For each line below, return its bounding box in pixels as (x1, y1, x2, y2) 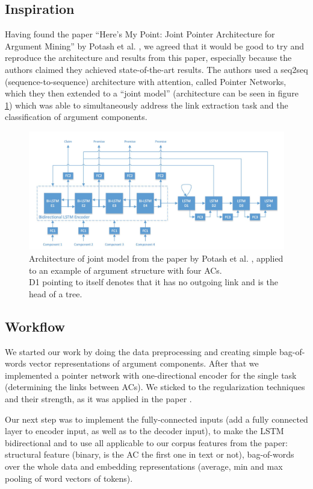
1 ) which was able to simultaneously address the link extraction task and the (5, 98, 288, 111)
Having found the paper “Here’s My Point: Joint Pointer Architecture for (5, 28, 275, 40)
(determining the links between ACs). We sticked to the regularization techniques (5, 380, 305, 393)
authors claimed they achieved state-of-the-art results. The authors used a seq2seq (5, 63, 308, 75)
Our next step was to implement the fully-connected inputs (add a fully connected (5, 412, 308, 425)
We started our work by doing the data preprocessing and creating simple (5, 345, 277, 358)
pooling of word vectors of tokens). (5, 472, 133, 484)
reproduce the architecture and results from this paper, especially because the (5, 51, 292, 64)
